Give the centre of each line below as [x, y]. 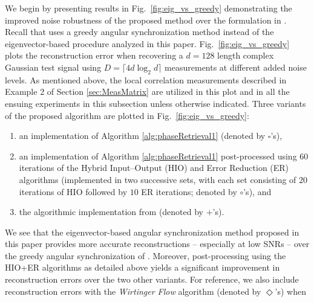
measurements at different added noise [236, 67]
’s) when [291, 291]
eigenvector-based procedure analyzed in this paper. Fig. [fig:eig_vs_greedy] [147, 43]
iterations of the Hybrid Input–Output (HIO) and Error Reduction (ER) [154, 168]
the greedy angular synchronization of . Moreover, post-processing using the [146, 255]
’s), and [257, 191]
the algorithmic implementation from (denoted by [111, 212]
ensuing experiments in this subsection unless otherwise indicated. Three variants [155, 103]
